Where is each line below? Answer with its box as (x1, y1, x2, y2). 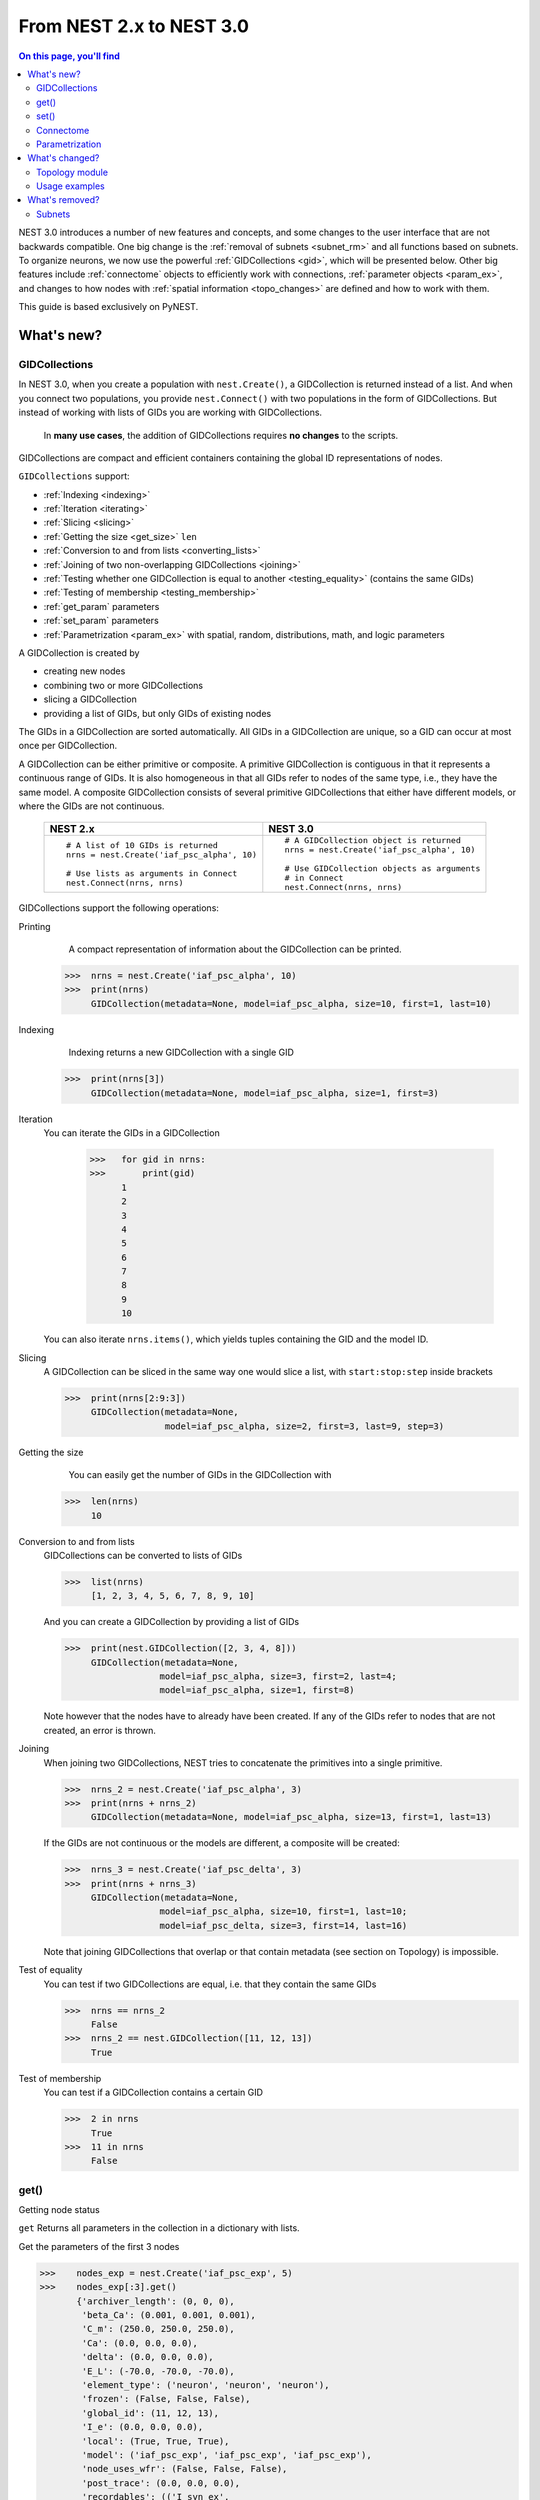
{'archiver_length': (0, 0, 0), (76, 2295, 235, 2307)
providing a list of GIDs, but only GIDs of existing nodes (43, 707, 272, 719)
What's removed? (27, 194, 100, 206)
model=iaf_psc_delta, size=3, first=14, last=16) (159, 1920, 408, 1931)
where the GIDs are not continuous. (18, 800, 165, 812)
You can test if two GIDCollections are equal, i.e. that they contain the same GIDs (43, 1978, 377, 1990)
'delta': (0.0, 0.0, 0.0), (81, 2351, 214, 2363)
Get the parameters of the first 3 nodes (18, 2240, 180, 2252)
